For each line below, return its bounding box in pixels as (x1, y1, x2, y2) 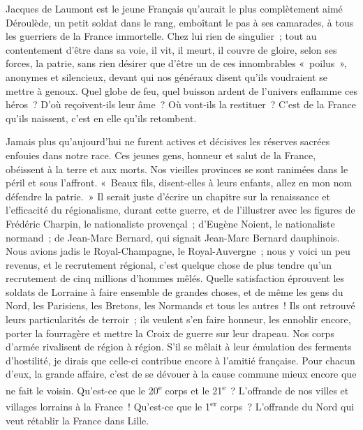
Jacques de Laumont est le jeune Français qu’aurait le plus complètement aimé (6, 1, 343, 15)
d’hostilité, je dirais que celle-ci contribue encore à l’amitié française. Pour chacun (6, 353, 355, 367)
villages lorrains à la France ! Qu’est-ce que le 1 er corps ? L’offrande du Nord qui (6, 397, 355, 413)
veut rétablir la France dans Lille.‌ (6, 413, 149, 427)
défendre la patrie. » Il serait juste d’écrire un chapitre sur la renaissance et (6, 188, 331, 203)
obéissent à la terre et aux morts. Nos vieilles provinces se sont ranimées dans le (6, 161, 348, 176)
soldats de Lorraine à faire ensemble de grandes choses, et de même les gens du (6, 284, 343, 299)
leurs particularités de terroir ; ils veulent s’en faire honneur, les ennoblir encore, (6, 312, 351, 327)
